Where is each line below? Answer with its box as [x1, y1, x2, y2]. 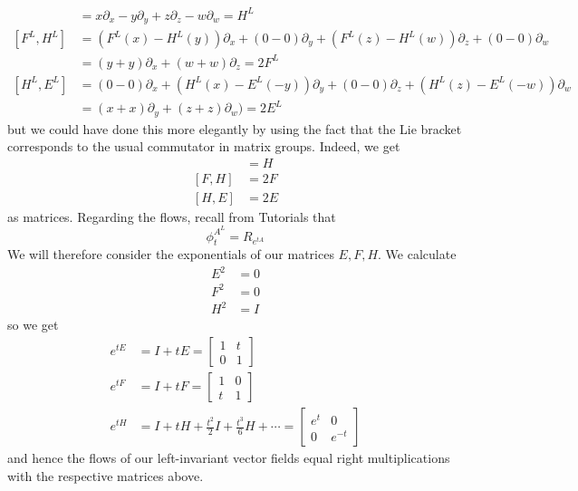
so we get [7, 315, 59, 334]
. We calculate [378, 245, 457, 264]
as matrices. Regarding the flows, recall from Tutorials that [7, 207, 336, 226]
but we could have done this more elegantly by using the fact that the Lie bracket [7, 119, 462, 138]
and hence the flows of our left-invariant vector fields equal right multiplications [7, 448, 450, 467]
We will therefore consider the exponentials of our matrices [7, 245, 334, 264]
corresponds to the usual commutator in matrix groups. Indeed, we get [7, 137, 400, 156]
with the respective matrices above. [7, 466, 204, 485]
